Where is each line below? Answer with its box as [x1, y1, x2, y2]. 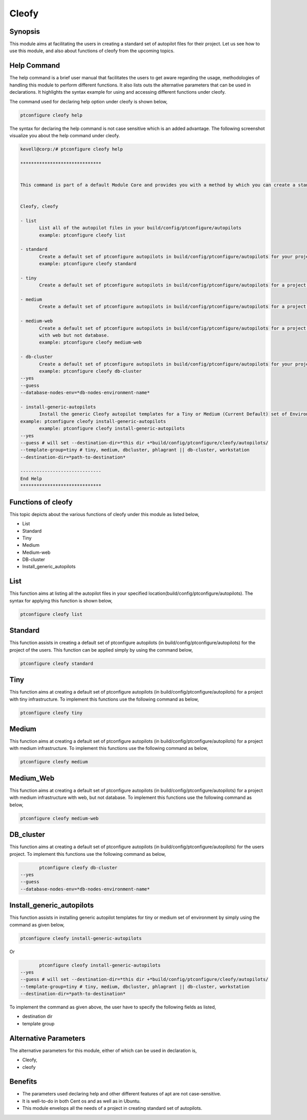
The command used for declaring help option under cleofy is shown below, [9, 98, 168, 104]
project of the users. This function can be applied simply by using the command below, [9, 647, 193, 653]
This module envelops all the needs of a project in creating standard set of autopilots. [22, 1105, 203, 1111]
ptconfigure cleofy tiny [20, 709, 83, 716]
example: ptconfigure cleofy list [39, 232, 126, 238]
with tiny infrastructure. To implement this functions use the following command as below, [9, 696, 199, 702]
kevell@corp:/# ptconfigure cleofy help [20, 146, 123, 152]
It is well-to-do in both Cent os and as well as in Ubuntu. [22, 1098, 141, 1104]
